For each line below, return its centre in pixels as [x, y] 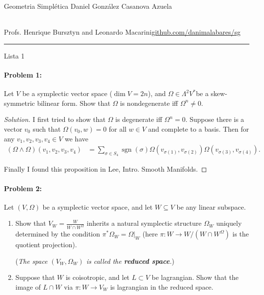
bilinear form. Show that [74, 103]
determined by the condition [58, 234]
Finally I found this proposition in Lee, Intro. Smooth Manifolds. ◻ [105, 169]
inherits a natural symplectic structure [144, 223]
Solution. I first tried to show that [55, 119]
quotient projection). [46, 245]
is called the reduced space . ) [130, 261]
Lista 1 [14, 55]
